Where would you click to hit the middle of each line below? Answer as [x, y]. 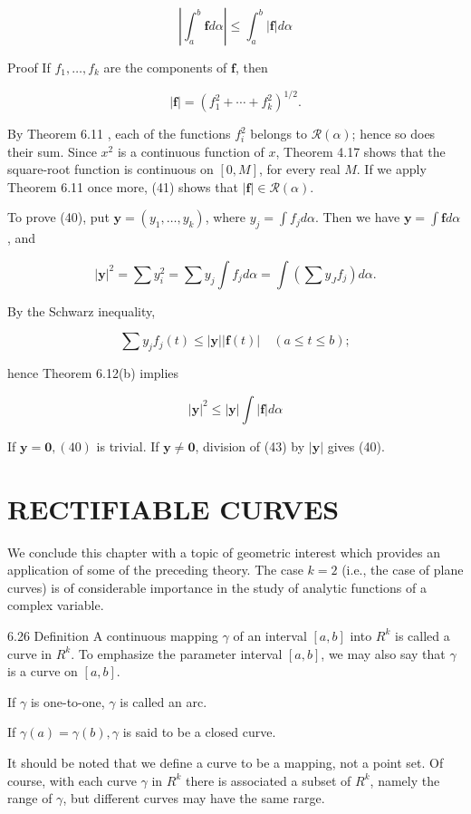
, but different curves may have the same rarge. [194, 798]
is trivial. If [128, 446]
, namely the [405, 780]
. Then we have [357, 217]
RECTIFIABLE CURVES [173, 508]
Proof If [29, 67]
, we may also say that [383, 653]
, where [226, 217]
